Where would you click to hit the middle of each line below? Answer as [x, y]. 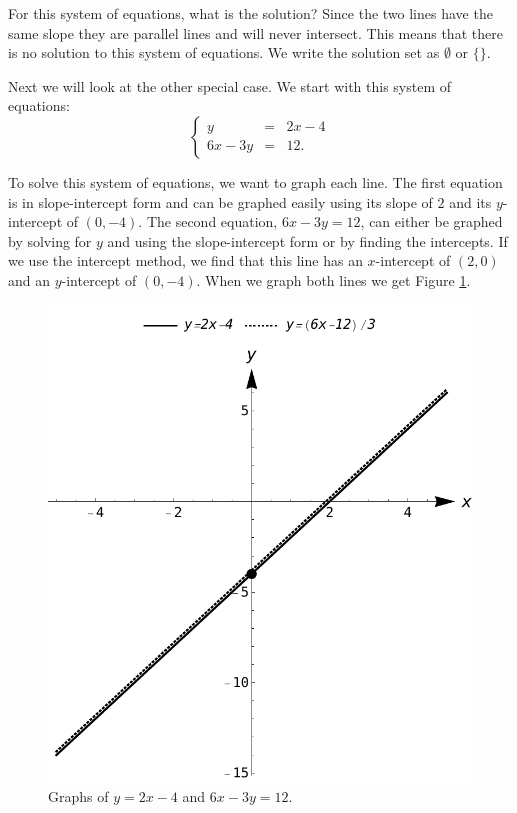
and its [470, 201]
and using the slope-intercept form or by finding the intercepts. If [307, 240]
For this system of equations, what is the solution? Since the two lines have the [250, 13]
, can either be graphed [431, 221]
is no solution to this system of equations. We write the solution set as [224, 52]
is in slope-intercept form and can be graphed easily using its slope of [220, 201]
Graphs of [78, 796]
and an [29, 279]
